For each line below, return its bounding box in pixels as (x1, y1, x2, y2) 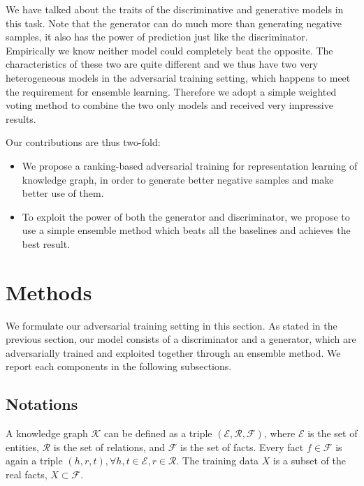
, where (263, 426, 296, 441)
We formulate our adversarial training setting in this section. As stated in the (6, 318, 337, 332)
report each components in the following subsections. (6, 359, 232, 374)
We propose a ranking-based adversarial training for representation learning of (22, 158, 358, 172)
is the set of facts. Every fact (180, 439, 304, 454)
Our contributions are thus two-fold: (6, 135, 161, 149)
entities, (6, 439, 39, 454)
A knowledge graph (6, 426, 88, 441)
